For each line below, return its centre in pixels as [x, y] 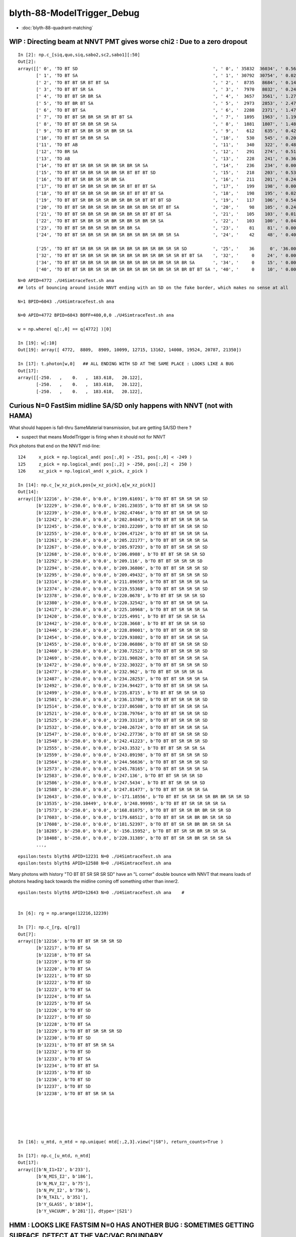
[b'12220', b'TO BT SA [64, 969]
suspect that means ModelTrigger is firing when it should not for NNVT [93, 437]
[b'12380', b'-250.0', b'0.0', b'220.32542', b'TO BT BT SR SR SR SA [122, 603]
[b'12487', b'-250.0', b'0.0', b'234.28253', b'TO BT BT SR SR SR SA [122, 679]
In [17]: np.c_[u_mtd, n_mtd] [55, 1156]
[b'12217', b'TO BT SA [64, 948]
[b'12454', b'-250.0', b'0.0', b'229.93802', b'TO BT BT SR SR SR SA [122, 637]
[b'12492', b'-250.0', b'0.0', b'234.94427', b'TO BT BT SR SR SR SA [122, 686]
